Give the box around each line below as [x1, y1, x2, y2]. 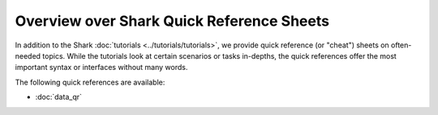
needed [15, 51, 41, 60]
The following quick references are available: [15, 77, 165, 87]
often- [390, 40, 412, 50]
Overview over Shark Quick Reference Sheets [15, 12, 330, 30]
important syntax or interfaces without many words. [15, 63, 188, 72]
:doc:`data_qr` [35, 92, 83, 102]
